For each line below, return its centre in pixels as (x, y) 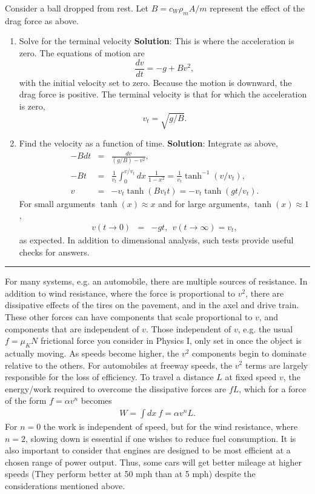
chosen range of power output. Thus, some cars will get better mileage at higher (154, 462)
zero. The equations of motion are (82, 52)
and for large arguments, (204, 203)
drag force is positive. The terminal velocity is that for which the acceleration (163, 94)
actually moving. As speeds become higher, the (92, 353)
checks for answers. (54, 252)
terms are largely (277, 365)
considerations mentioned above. (65, 485)
